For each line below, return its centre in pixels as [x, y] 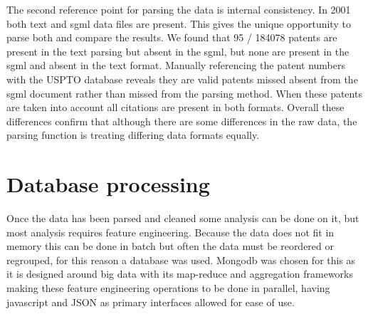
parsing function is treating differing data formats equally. [133, 135]
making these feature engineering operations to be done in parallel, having [168, 288]
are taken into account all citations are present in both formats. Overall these [175, 107]
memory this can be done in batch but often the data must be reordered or [170, 246]
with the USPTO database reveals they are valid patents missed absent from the [182, 79]
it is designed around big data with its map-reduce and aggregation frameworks [180, 274]
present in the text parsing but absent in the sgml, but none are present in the [178, 51]
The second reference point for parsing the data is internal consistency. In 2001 [179, 9]
